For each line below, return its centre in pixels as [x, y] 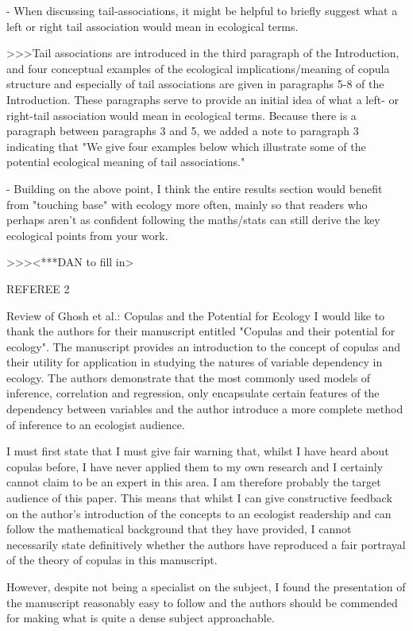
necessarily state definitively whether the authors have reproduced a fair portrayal [206, 544]
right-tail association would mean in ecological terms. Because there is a [181, 115]
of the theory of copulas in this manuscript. [112, 560]
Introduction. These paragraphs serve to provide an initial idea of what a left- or [203, 99]
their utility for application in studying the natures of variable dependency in [195, 362]
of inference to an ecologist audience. [96, 424]
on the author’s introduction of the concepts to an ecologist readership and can [199, 513]
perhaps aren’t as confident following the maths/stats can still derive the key [193, 220]
